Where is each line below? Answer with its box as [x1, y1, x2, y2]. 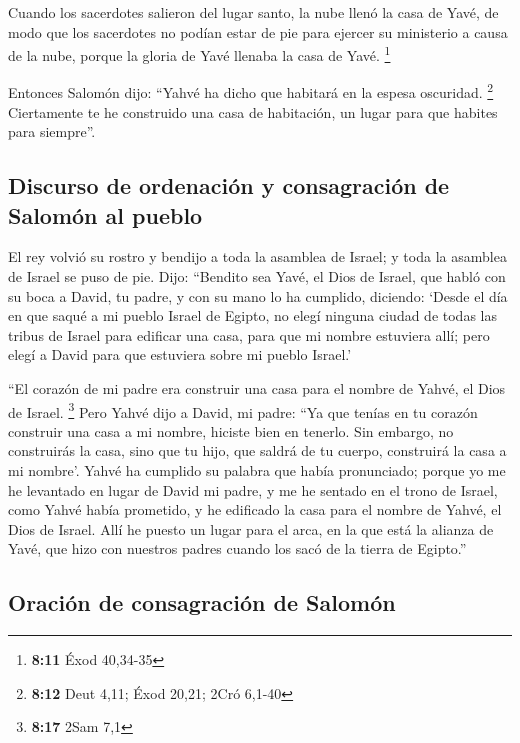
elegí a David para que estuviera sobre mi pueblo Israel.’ [8, 344, 352, 365]
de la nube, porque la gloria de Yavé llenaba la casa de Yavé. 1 [8, 42, 391, 65]
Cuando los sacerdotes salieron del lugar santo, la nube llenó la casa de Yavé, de [8, 2, 499, 22]
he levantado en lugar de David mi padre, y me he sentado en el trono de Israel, [8, 479, 498, 500]
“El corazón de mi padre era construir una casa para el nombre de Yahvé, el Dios [8, 378, 506, 399]
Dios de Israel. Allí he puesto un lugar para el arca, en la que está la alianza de [8, 518, 494, 539]
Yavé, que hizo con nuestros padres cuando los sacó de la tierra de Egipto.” [8, 538, 467, 559]
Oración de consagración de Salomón [8, 587, 396, 618]
